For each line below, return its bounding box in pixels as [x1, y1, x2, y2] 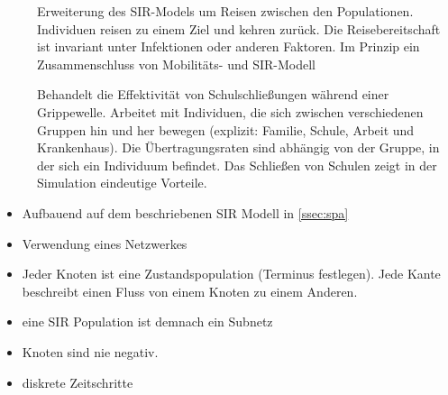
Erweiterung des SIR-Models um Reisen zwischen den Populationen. [37, 2, 414, 20]
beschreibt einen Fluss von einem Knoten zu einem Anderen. [22, 281, 358, 300]
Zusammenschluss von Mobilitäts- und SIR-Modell [37, 54, 315, 73]
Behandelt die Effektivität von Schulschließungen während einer [37, 85, 389, 104]
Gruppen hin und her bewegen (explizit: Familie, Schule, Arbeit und [37, 120, 415, 139]
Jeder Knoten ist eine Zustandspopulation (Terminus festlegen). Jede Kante [22, 264, 441, 283]
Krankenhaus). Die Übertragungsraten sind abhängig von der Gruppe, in [37, 138, 440, 157]
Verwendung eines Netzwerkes [22, 234, 187, 253]
